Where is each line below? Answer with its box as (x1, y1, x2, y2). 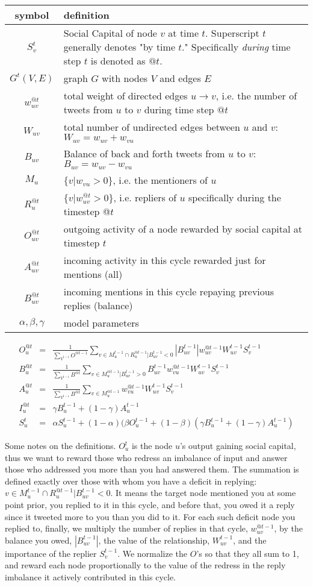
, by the (274, 522, 303, 535)
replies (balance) (63, 298, 133, 312)
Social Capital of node (63, 26, 157, 40)
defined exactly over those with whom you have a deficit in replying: (5, 474, 257, 487)
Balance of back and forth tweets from (63, 146, 225, 160)
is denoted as (90, 54, 146, 67)
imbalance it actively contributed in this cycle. (5, 570, 176, 583)
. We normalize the (117, 547, 188, 559)
